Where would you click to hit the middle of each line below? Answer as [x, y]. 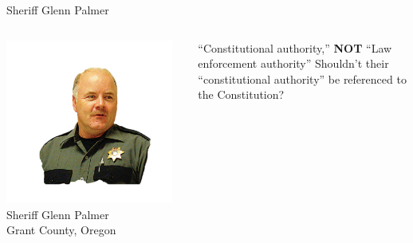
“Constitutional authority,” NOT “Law [295, 47]
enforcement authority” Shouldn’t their [293, 63]
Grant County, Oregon [61, 230]
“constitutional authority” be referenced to [302, 78]
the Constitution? [241, 94]
